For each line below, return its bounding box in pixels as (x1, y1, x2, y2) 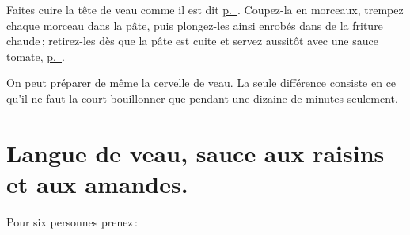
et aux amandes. (6, 167, 188, 199)
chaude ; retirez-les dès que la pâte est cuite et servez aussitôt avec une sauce (6, 32, 378, 49)
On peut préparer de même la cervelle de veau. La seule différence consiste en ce (6, 74, 397, 91)
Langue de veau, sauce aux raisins (6, 136, 385, 169)
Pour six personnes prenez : (6, 213, 138, 229)
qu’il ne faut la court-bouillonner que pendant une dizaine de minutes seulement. (6, 89, 398, 106)
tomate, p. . (6, 47, 65, 64)
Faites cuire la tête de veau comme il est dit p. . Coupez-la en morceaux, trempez (6, 2, 404, 17)
